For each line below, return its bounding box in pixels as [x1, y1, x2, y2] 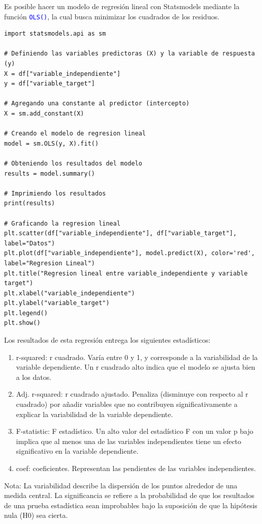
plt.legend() [4, 309, 48, 317]
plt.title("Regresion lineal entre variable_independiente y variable [4, 269, 248, 277]
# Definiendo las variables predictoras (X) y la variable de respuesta [4, 50, 255, 58]
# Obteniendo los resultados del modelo [4, 159, 143, 167]
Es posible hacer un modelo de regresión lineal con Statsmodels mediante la [4, 1, 240, 11]
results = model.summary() [4, 170, 95, 177]
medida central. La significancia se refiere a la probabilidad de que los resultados [4, 490, 255, 501]
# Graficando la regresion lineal [4, 219, 121, 227]
